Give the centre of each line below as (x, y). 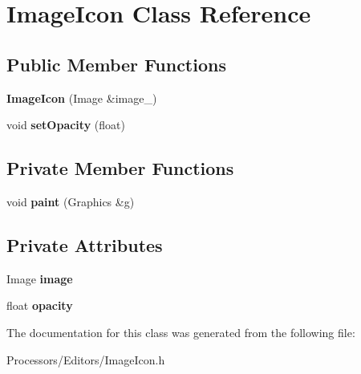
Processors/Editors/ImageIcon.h (86, 359)
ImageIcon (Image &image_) (82, 98)
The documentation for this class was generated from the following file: (181, 332)
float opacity (40, 305)
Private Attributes (85, 244)
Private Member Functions (120, 168)
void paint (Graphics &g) (71, 201)
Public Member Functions (116, 64)
